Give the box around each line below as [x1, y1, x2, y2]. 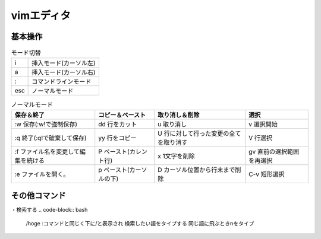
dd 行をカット [98, 120, 137, 128]
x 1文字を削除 [158, 152, 196, 160]
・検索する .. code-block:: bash [11, 206, 88, 213]
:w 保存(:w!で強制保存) [14, 120, 77, 128]
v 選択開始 [248, 120, 278, 128]
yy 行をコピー [98, 133, 137, 142]
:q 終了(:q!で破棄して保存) [14, 133, 87, 142]
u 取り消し [158, 120, 187, 128]
